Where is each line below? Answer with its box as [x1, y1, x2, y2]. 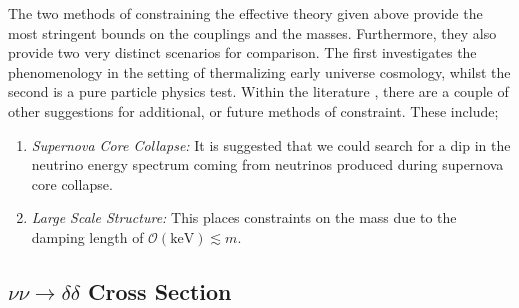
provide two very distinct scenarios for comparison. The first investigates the [8, 42, 477, 63]
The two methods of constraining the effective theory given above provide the [8, 3, 483, 23]
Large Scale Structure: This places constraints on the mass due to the [31, 207, 457, 228]
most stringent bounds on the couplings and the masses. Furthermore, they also [8, 22, 497, 43]
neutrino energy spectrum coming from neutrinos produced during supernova [31, 154, 504, 175]
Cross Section [88, 275, 232, 306]
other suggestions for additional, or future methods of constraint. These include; [8, 100, 499, 121]
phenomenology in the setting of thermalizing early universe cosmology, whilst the [8, 61, 511, 82]
